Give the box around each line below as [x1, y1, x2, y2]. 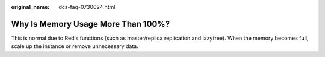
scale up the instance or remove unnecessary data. [11, 43, 138, 50]
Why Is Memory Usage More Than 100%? [11, 18, 170, 29]
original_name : [11, 4, 50, 10]
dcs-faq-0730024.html [58, 4, 116, 10]
